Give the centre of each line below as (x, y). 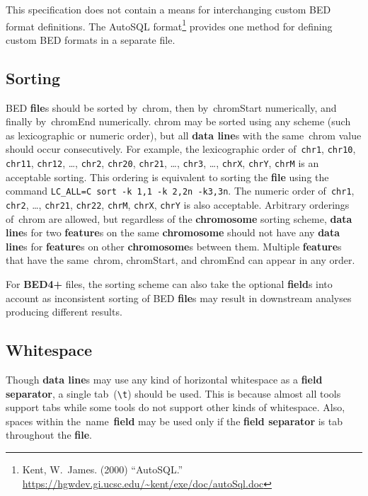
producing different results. (64, 312)
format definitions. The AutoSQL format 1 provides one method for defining (169, 25)
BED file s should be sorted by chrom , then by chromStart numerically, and (171, 107)
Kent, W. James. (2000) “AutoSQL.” (103, 469)
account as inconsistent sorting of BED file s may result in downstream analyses (179, 298)
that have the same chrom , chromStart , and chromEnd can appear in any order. (180, 260)
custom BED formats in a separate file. (91, 39)
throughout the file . (49, 435)
